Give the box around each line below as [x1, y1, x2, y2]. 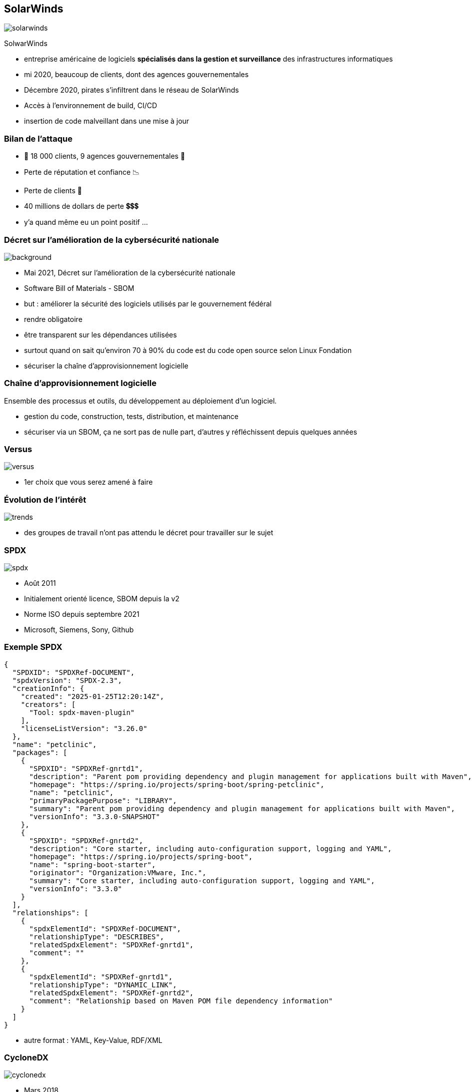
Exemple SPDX [4, 642, 62, 652]
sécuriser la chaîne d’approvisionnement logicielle [24, 361, 188, 370]
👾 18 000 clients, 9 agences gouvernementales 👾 [24, 152, 185, 161]
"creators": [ [20, 700, 76, 708]
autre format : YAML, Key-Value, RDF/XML [24, 1035, 162, 1044]
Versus [4, 444, 32, 455]
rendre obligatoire [24, 314, 82, 323]
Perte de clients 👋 [24, 186, 82, 195]
